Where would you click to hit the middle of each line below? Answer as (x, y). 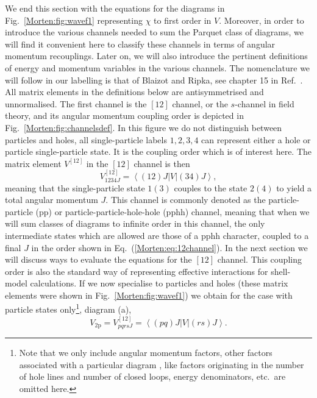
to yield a (294, 187)
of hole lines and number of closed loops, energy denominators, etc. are (152, 376)
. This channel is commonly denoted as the (186, 200)
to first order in (183, 20)
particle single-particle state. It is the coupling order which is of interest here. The (158, 151)
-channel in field (265, 103)
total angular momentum (52, 200)
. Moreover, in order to (262, 20)
